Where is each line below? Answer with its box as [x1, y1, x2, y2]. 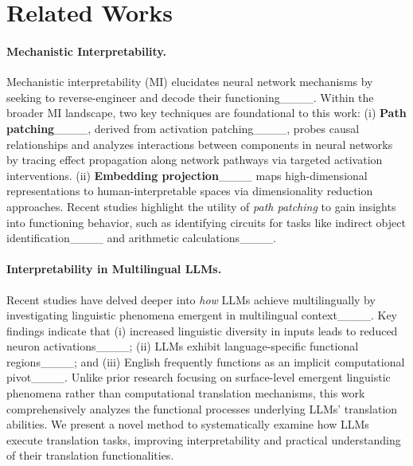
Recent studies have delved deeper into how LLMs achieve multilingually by [6, 291, 376, 307]
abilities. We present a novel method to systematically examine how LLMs [6, 416, 369, 433]
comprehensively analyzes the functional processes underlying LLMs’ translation [6, 400, 398, 417]
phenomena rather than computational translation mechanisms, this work [6, 385, 365, 401]
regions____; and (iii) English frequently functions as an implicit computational [6, 353, 405, 370]
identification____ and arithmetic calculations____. [6, 229, 276, 246]
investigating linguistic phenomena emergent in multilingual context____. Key [6, 307, 397, 323]
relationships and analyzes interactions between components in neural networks [6, 135, 393, 152]
